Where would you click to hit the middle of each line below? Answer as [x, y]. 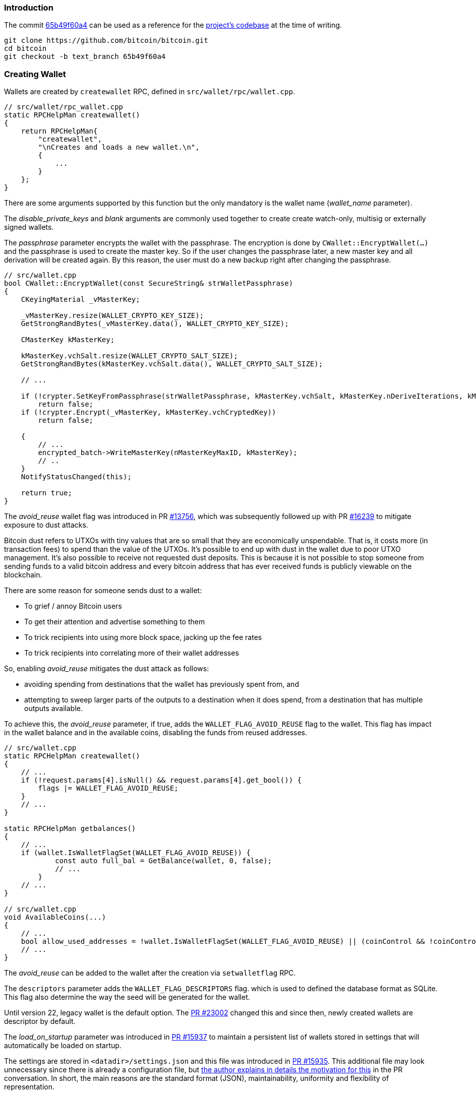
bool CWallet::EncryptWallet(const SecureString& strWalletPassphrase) [149, 283]
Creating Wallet [35, 74]
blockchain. [23, 575]
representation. [29, 1087]
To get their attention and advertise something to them [115, 622]
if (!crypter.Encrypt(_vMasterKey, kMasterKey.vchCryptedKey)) [148, 412]
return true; [46, 493]
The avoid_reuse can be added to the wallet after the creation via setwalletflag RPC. [150, 973]
